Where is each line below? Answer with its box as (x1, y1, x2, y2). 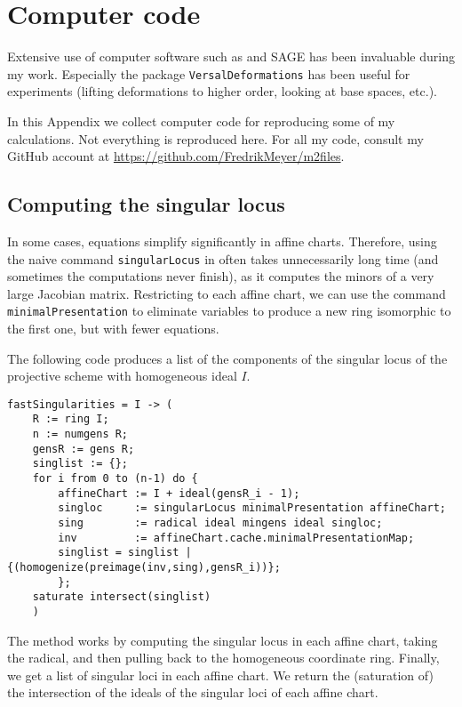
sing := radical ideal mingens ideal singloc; (58, 517, 383, 530)
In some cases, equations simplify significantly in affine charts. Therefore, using (7, 231, 437, 250)
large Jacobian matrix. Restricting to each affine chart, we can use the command (7, 284, 446, 302)
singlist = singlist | (58, 546, 192, 559)
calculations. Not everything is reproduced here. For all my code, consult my (7, 129, 424, 148)
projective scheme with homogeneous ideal (7, 366, 237, 385)
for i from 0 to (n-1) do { (32, 472, 198, 486)
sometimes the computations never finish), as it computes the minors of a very (7, 267, 434, 285)
